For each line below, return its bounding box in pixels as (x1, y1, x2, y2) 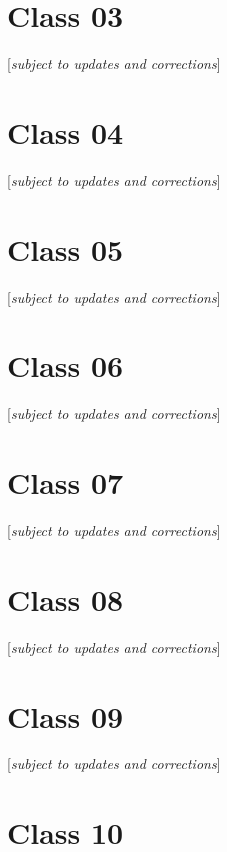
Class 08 (7, 578, 124, 619)
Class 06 (7, 345, 124, 386)
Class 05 (7, 228, 124, 269)
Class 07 (7, 462, 124, 503)
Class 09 (7, 695, 124, 736)
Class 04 (7, 111, 124, 152)
